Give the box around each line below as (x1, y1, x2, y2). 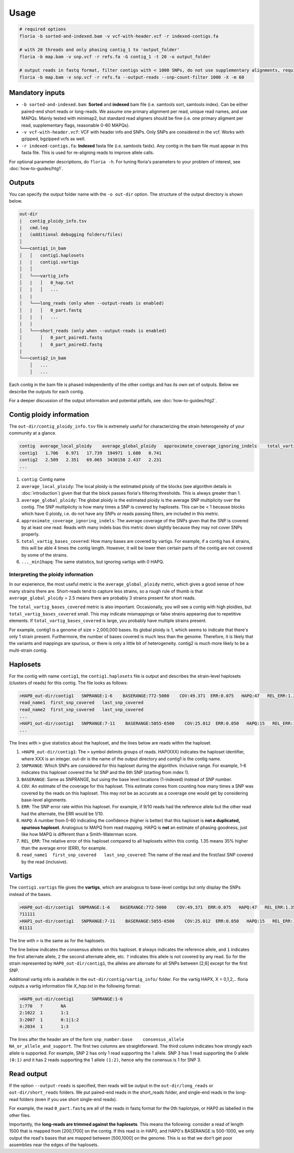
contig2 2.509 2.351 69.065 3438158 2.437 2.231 (19, 457, 162, 462)
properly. (21, 531, 40, 537)
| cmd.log (19, 225, 49, 231)
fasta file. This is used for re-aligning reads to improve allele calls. (21, 150, 154, 155)
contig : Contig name (21, 476, 66, 483)
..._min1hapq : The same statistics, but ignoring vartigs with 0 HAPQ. (21, 559, 164, 565)
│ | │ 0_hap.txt (19, 280, 74, 285)
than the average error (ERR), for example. (21, 845, 107, 851)
